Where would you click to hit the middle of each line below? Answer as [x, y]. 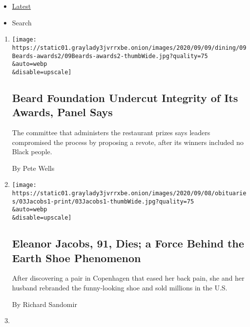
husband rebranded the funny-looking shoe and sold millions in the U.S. [120, 287]
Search [22, 22]
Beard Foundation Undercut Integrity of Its [125, 97]
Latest [21, 6]
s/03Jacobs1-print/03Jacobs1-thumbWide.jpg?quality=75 [103, 201]
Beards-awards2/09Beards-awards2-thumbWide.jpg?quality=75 [110, 56]
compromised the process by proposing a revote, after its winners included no [128, 142]
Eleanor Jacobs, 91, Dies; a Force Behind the [128, 243]
